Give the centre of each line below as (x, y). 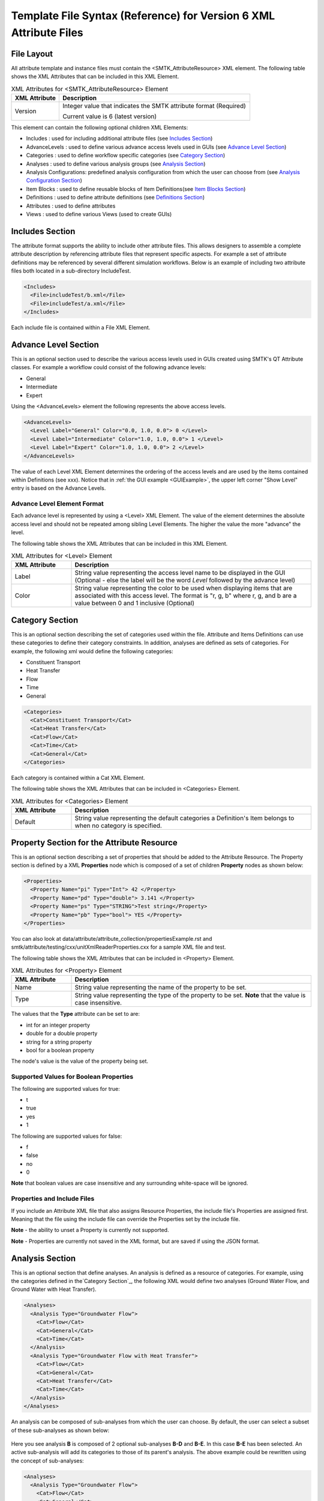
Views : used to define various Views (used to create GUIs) (99, 214)
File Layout (32, 54)
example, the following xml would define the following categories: (92, 651)
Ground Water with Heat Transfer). (54, 1289)
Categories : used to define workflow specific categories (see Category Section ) (126, 156)
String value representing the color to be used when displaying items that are (184, 588)
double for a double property (62, 1033)
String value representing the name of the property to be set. (161, 988)
